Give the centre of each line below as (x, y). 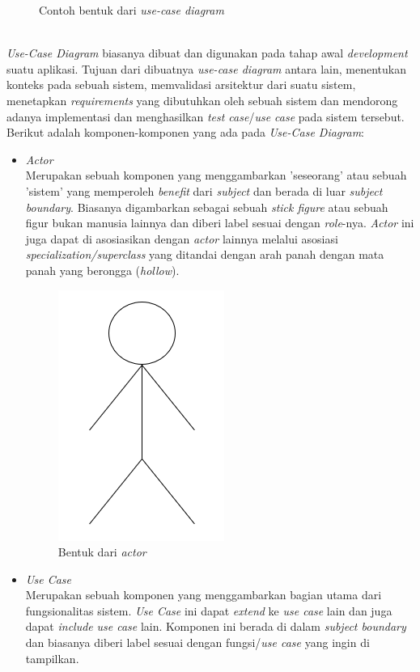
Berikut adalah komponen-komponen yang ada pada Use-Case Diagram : (185, 132)
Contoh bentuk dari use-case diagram (132, 10)
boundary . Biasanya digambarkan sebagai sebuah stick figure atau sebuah (207, 207)
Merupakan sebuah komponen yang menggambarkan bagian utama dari (204, 595)
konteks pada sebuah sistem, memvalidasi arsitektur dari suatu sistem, (181, 85)
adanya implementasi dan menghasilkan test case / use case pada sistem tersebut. (206, 116)
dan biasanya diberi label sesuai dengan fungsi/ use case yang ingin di (197, 642)
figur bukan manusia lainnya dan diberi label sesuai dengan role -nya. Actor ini (220, 223)
